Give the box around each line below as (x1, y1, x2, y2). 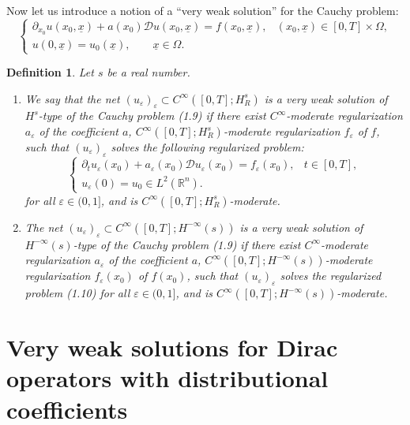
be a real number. (107, 64, 190, 80)
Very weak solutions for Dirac (6, 331, 338, 363)
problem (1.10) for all (24, 285, 130, 301)
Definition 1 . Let (6, 64, 94, 80)
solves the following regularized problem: (111, 139, 304, 155)
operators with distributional (6, 362, 329, 394)
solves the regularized (280, 267, 382, 284)
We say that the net (24, 90, 120, 106)
